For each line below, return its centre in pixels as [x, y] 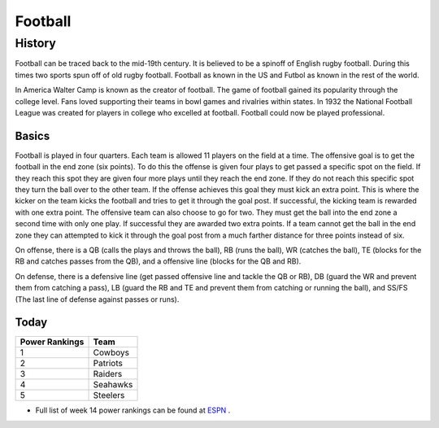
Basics [33, 135]
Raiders [108, 374]
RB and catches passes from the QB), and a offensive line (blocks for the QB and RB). [158, 261]
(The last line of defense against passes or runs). [97, 299]
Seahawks [113, 385]
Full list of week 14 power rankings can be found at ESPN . [133, 410]
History [35, 43]
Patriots [108, 364]
